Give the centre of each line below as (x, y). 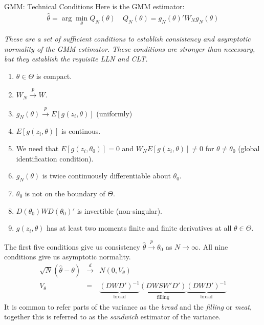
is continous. (81, 131)
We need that (37, 148)
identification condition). (55, 158)
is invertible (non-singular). (120, 210)
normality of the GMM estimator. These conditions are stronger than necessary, (130, 48)
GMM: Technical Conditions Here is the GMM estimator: (94, 6)
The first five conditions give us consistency (72, 246)
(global (249, 148)
